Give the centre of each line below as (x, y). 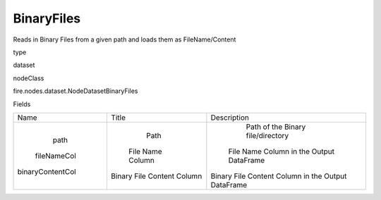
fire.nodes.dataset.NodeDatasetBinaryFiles (75, 91)
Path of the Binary (276, 127)
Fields (22, 104)
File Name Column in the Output (282, 151)
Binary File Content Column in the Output (279, 176)
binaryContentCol (47, 171)
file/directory (267, 135)
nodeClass (29, 78)
